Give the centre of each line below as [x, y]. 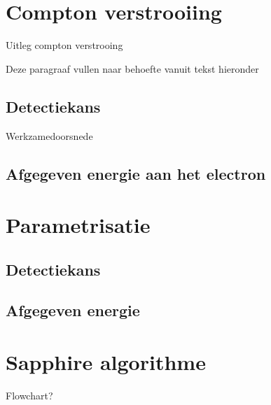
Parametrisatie [78, 225]
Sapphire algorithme [106, 362]
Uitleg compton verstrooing [64, 45]
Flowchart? [29, 395]
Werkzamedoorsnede [49, 135]
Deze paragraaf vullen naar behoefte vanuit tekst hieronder [132, 68]
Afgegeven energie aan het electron [136, 173]
